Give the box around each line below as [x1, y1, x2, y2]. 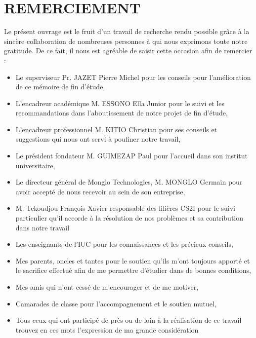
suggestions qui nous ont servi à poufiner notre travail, [15, 134, 181, 144]
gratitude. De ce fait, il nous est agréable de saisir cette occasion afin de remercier [4, 45, 253, 56]
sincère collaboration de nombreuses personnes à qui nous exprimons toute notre [4, 36, 248, 46]
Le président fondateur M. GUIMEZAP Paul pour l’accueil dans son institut [15, 150, 248, 161]
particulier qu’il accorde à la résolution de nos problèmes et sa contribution [15, 213, 244, 223]
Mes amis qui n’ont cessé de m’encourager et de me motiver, [15, 282, 199, 292]
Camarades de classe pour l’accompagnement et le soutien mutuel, [15, 298, 216, 308]
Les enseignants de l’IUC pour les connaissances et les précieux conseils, [15, 239, 233, 249]
